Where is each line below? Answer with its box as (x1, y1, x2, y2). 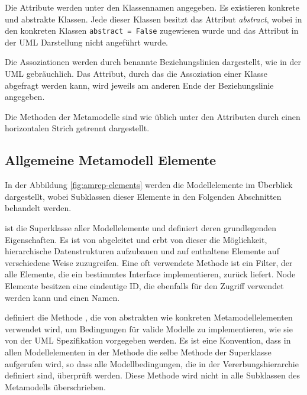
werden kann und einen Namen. (5, 291, 120, 303)
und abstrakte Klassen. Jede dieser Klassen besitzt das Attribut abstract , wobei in (5, 12, 302, 25)
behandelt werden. (5, 202, 72, 214)
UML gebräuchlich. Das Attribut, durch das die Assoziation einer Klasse (5, 67, 267, 80)
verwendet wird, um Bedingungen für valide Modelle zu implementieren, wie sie (5, 322, 293, 335)
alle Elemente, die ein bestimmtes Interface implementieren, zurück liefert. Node (5, 268, 296, 280)
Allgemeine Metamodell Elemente (5, 151, 216, 169)
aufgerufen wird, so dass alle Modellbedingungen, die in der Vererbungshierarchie (5, 357, 299, 370)
